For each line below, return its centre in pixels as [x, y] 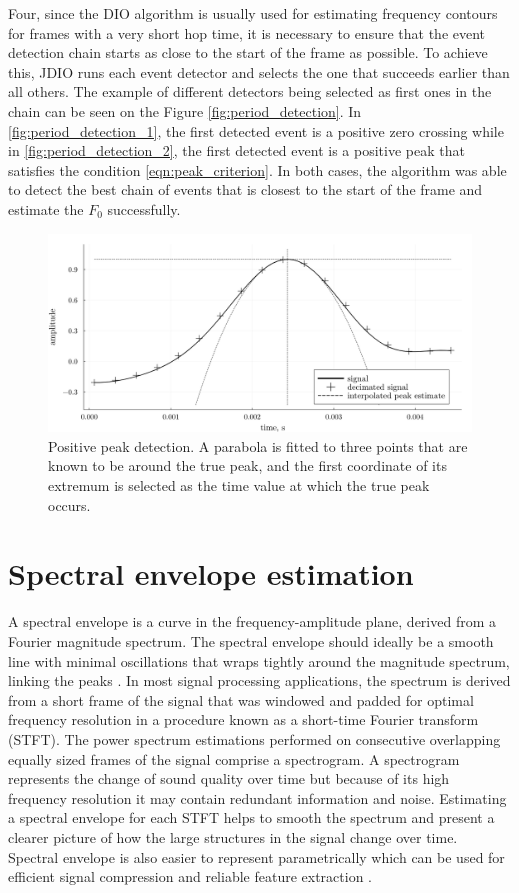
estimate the [46, 208]
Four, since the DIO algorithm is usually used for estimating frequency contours [253, 13]
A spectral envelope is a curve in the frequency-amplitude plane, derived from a [252, 621]
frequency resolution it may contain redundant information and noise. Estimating [257, 797]
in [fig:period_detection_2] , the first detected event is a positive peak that [236, 150]
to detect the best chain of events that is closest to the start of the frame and [245, 189]
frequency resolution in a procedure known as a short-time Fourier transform [243, 719]
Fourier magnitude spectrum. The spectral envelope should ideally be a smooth [251, 640]
